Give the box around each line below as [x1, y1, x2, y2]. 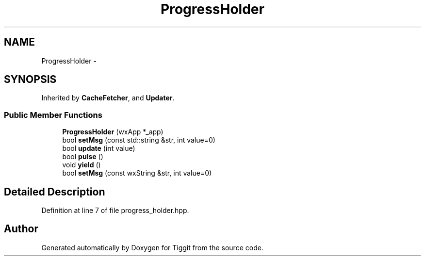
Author [4, 223, 38, 235]
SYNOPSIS [4, 73, 57, 86]
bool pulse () [62, 152, 103, 161]
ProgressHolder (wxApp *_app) [62, 128, 163, 136]
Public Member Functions [4, 110, 102, 120]
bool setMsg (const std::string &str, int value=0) [62, 136, 215, 145]
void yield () [62, 161, 101, 169]
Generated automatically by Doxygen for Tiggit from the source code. [41, 243, 263, 252]
